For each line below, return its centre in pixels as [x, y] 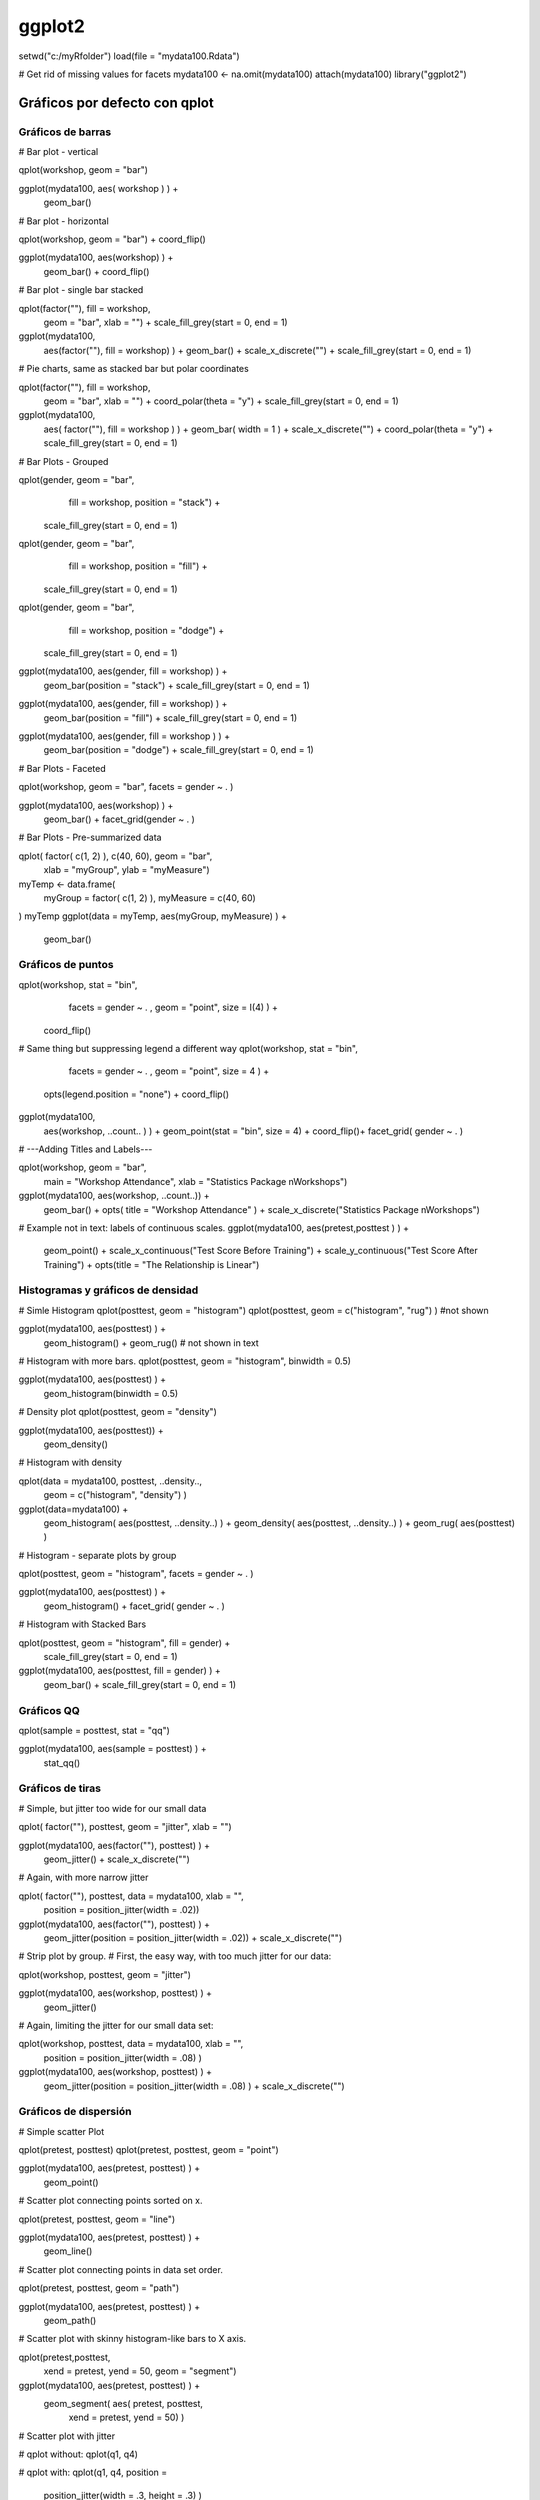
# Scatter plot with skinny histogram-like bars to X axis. [132, 2339]
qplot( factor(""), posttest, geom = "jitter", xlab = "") [125, 1827]
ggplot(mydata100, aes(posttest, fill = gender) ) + [120, 1671]
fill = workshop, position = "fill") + [138, 566]
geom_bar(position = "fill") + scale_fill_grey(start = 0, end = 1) [170, 717]
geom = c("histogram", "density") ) [115, 1495]
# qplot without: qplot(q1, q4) [78, 2454]
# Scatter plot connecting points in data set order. [121, 2269]
